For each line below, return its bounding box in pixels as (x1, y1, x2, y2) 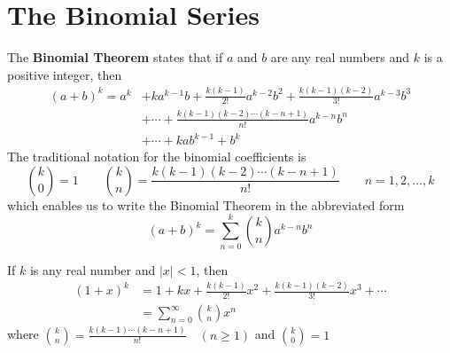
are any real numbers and (270, 48, 410, 67)
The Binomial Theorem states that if (7, 48, 223, 67)
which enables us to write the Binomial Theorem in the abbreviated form (7, 195, 405, 214)
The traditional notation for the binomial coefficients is (7, 147, 306, 166)
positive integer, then (7, 65, 122, 83)
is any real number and (29, 260, 156, 278)
